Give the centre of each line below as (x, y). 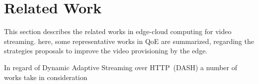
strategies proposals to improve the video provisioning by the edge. (106, 51)
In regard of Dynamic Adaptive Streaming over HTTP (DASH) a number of (121, 67)
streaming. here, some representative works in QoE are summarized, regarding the (129, 41)
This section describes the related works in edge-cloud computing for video (118, 31)
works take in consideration (46, 77)
